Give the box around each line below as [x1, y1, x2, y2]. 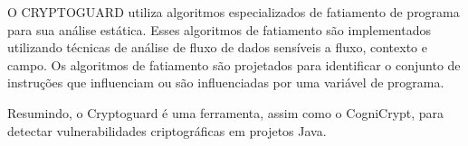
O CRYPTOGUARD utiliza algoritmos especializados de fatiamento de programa [7, 3, 460, 21]
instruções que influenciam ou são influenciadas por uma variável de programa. [7, 73, 444, 92]
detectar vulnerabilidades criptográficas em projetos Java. [7, 121, 327, 140]
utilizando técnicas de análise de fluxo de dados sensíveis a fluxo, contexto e [7, 38, 427, 57]
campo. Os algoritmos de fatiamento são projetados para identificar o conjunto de [7, 55, 461, 74]
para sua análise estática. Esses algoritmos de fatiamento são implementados [7, 20, 431, 39]
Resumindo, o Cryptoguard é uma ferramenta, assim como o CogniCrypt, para [7, 103, 444, 122]
